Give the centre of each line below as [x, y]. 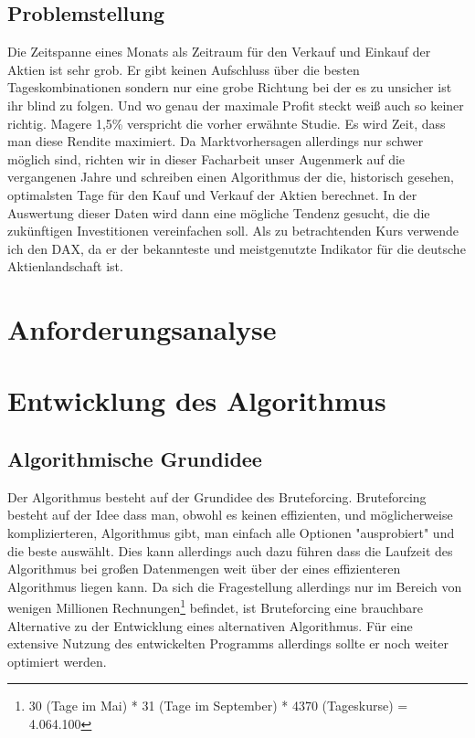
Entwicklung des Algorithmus [197, 401]
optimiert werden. [57, 661]
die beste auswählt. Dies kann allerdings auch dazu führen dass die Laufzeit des [230, 550]
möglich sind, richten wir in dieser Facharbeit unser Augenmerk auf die [206, 158]
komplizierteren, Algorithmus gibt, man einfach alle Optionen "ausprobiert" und [231, 533]
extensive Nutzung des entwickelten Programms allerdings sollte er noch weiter [228, 643]
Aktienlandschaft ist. [65, 266]
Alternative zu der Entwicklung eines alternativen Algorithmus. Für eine [210, 625]
